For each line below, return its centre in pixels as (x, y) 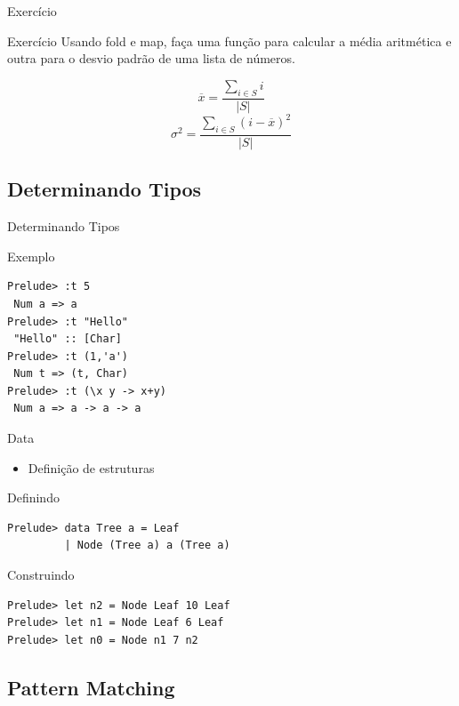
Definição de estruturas (91, 467)
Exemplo (31, 256)
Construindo (41, 575)
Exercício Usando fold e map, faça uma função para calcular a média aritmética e (229, 40)
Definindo (33, 497)
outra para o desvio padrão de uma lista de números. (151, 58)
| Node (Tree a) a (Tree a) (147, 546)
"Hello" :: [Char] (68, 339)
